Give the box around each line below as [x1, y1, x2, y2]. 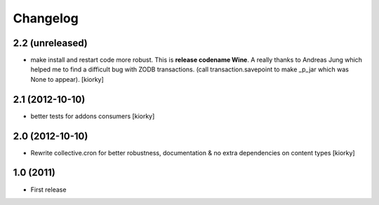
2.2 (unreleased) [13, 37, 88, 49]
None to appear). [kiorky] [30, 75, 105, 83]
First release [30, 185, 67, 194]
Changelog [13, 10, 79, 26]
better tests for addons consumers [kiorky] [30, 112, 155, 120]
